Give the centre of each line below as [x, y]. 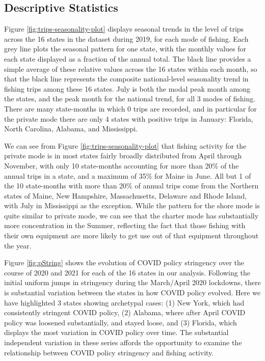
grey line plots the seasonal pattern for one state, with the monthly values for [125, 49]
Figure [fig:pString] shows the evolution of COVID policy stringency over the [124, 262]
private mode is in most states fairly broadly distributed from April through [123, 156]
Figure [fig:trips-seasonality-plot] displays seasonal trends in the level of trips [124, 29]
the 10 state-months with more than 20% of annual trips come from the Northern [131, 186]
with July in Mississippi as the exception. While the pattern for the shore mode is [132, 205]
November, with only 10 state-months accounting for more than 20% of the [122, 165]
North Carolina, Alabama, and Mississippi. [71, 129]
